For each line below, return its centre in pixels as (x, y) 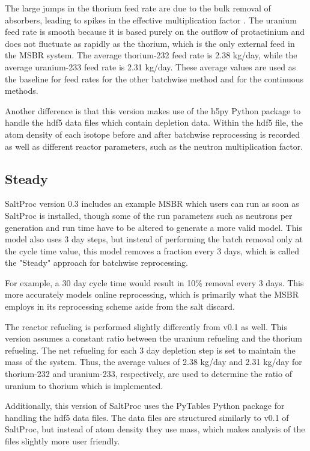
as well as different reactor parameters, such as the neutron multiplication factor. (154, 146)
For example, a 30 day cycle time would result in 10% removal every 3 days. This (154, 282)
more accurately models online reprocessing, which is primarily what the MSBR (152, 294)
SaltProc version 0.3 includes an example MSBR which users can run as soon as (152, 204)
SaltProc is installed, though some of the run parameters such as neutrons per (149, 215)
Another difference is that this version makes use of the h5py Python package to (153, 110)
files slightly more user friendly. (62, 441)
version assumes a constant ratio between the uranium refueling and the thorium (153, 338)
